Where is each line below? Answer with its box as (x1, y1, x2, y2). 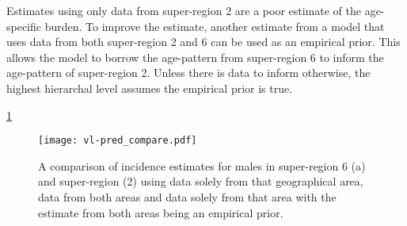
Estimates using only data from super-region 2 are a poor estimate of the (6, 2, 361, 18)
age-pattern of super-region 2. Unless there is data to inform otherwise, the (6, 64, 371, 81)
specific (6, 17, 42, 34)
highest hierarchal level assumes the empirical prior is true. (6, 79, 293, 96)
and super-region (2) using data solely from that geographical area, (38, 173, 363, 190)
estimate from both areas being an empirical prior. (38, 204, 283, 220)
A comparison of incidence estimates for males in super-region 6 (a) (38, 157, 366, 174)
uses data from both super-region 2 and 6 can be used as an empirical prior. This (6, 33, 401, 50)
